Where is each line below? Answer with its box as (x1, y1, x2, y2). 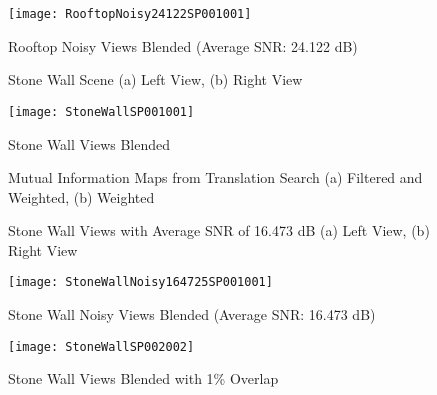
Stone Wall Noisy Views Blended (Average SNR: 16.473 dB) (8, 304, 376, 325)
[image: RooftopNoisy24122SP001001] (8, 7, 252, 21)
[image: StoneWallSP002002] (8, 339, 195, 354)
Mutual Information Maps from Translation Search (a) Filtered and (8, 167, 423, 188)
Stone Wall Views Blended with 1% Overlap (8, 368, 279, 389)
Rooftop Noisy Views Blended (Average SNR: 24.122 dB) (8, 35, 358, 56)
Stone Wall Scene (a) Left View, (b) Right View (8, 69, 303, 90)
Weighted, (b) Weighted (8, 186, 155, 207)
